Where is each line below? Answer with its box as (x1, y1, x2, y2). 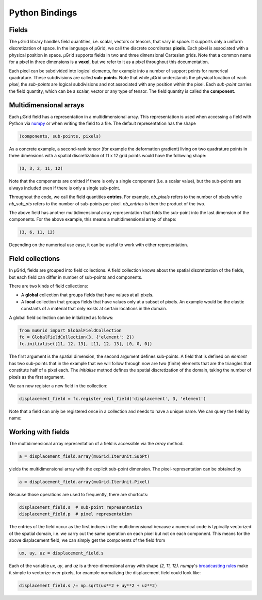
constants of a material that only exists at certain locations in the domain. (21, 306, 167, 312)
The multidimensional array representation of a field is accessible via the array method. (9, 441, 184, 447)
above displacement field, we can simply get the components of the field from (9, 537, 165, 543)
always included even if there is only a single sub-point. (9, 185, 121, 191)
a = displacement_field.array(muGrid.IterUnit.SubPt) (19, 454, 150, 459)
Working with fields (9, 428, 70, 436)
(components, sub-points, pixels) (19, 133, 101, 139)
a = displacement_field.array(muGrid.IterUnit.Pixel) (19, 479, 150, 485)
